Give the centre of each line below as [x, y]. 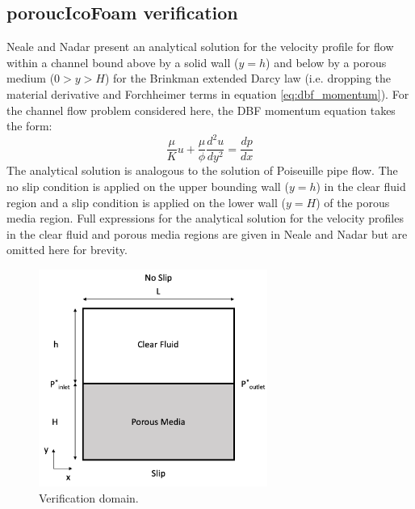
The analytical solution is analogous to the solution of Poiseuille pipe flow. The [202, 170]
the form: [29, 126]
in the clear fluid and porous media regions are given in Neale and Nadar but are [207, 233]
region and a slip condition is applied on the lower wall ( [146, 202]
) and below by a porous [326, 62]
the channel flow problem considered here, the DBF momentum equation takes [201, 110]
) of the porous [353, 202]
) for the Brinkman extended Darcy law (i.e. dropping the [248, 78]
